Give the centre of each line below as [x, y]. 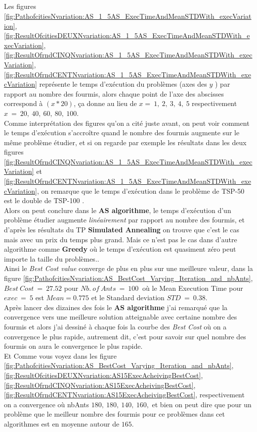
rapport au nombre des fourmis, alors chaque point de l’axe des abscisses [114, 93]
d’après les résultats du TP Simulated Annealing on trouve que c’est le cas [122, 230]
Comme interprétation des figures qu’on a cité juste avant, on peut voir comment [127, 123]
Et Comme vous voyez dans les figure [60, 355]
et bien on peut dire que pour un [202, 404]
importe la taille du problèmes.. [52, 258]
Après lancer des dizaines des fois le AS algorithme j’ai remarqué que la [116, 307]
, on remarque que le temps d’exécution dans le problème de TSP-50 [141, 190]
